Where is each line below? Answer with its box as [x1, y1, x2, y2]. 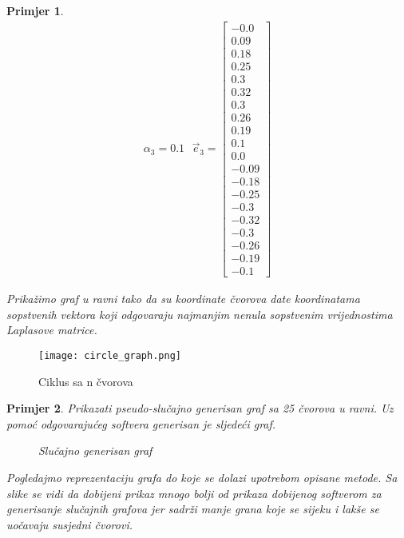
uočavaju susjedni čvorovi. [6, 516, 133, 532]
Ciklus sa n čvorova [38, 373, 133, 389]
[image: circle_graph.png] [38, 350, 181, 362]
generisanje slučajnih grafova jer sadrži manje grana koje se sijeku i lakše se [6, 500, 379, 517]
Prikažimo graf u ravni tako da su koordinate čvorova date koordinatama [6, 290, 360, 307]
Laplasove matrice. [6, 321, 97, 338]
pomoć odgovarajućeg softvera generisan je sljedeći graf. [6, 415, 276, 432]
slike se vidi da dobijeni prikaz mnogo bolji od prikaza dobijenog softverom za [6, 484, 382, 501]
